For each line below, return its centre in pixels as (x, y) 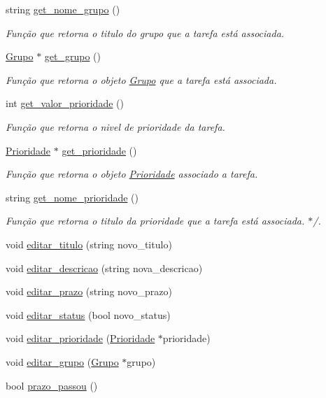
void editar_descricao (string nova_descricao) (104, 268)
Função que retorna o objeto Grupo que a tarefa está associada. (141, 79)
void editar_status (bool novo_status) (88, 314)
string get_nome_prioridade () (72, 197)
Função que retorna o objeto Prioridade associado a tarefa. (132, 174)
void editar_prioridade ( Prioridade (80, 338)
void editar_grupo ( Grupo (62, 361)
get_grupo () (72, 56)
